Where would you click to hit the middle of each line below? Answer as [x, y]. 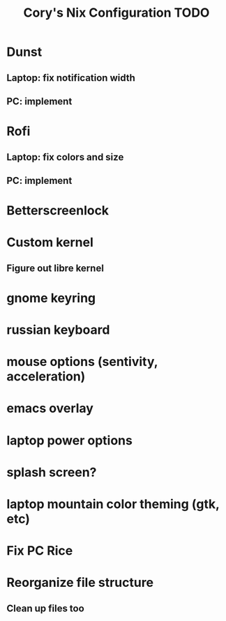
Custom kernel [50, 243]
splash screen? [52, 472]
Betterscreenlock [58, 211]
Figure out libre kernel [55, 268]
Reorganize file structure [80, 583]
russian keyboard [58, 330]
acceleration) [46, 377]
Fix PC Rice [40, 551]
